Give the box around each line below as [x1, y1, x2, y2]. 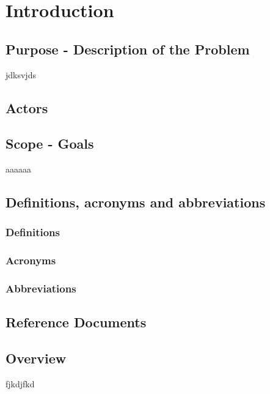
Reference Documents [5, 313, 147, 332]
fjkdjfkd [5, 377, 35, 390]
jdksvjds [5, 68, 36, 81]
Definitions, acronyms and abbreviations [5, 193, 266, 212]
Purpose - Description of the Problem [5, 39, 250, 58]
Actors [5, 98, 48, 117]
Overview [5, 349, 67, 368]
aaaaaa [5, 163, 31, 176]
